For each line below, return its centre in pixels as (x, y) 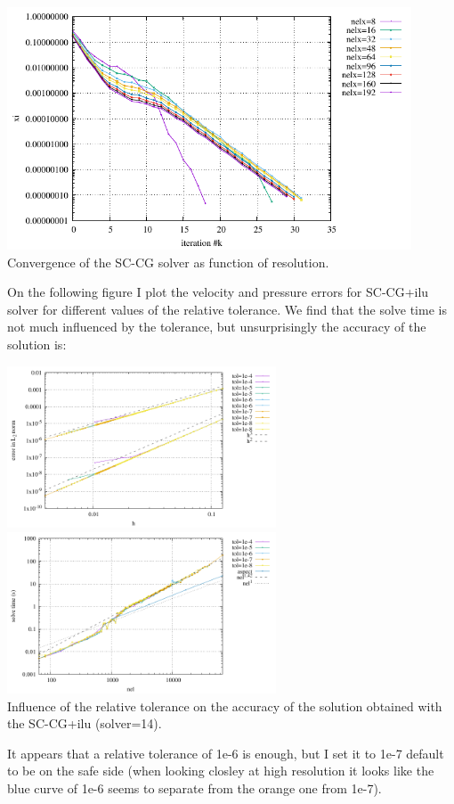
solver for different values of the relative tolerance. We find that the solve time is (227, 309)
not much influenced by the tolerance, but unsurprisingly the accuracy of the (217, 327)
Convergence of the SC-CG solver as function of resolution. (168, 262)
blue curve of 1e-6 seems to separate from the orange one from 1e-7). (195, 788)
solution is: (37, 345)
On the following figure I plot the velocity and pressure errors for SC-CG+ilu (218, 292)
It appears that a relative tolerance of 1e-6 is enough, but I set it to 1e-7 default (226, 753)
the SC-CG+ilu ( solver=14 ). (85, 723)
